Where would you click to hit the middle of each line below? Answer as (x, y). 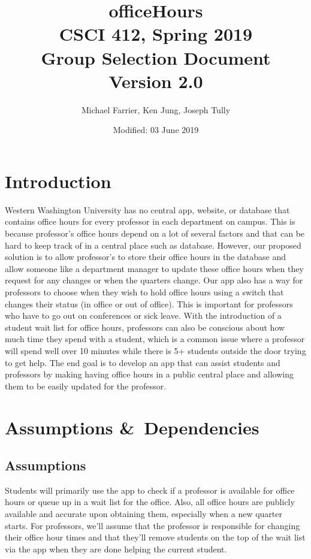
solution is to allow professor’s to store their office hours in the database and (146, 257)
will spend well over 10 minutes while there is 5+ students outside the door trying (155, 350)
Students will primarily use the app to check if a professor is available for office (150, 490)
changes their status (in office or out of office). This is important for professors (149, 303)
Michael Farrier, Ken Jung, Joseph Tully (156, 109)
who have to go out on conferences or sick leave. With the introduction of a (143, 315)
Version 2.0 (156, 81)
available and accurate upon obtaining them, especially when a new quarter (144, 514)
